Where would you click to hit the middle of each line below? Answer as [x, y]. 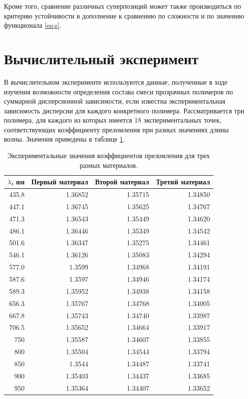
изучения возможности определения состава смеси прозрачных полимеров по [119, 91]
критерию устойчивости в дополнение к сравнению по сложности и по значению [124, 15]
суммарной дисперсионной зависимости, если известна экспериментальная [115, 101]
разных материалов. [109, 165]
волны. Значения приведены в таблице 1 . [65, 139]
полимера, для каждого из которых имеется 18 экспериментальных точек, [113, 120]
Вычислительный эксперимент [101, 58]
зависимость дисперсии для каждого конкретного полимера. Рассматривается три [124, 110]
